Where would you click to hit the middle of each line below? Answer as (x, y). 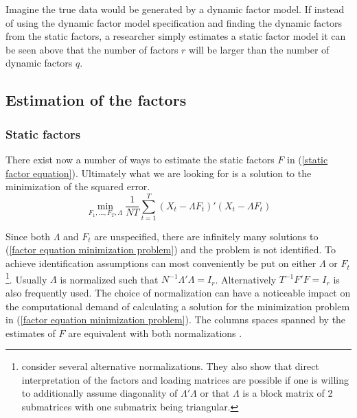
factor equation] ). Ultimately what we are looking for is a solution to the (159, 173)
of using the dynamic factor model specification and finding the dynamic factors (174, 22)
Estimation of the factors (96, 100)
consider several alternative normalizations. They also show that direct (170, 366)
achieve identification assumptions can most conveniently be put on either (161, 263)
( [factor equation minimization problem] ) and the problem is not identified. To (171, 249)
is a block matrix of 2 (288, 393)
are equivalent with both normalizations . (155, 333)
